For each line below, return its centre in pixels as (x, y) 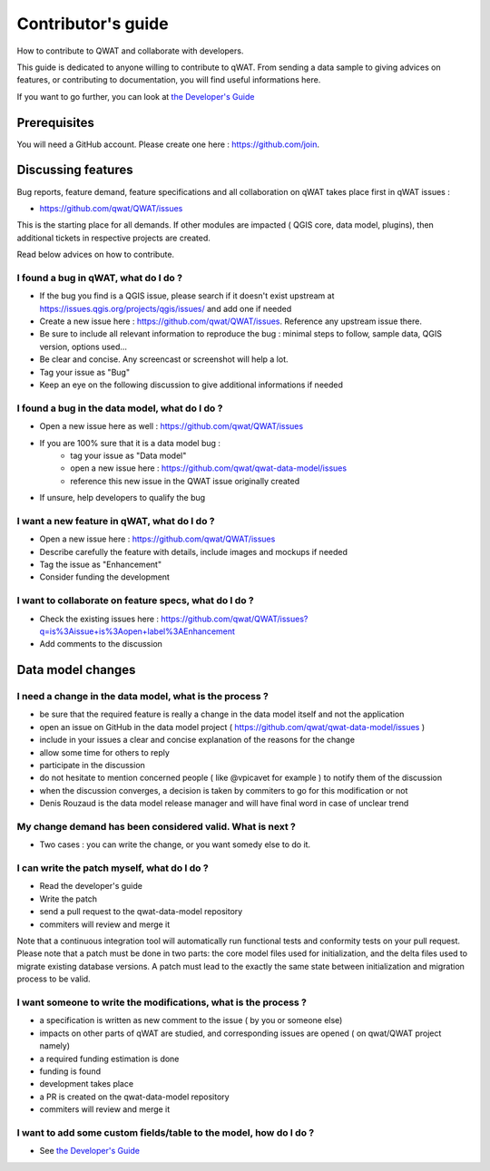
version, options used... (83, 346)
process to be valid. (54, 979)
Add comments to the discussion (101, 644)
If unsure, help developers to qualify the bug (122, 498)
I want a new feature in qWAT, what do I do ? (116, 521)
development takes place (87, 1084)
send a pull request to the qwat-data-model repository (141, 912)
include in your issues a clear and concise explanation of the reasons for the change (197, 740)
